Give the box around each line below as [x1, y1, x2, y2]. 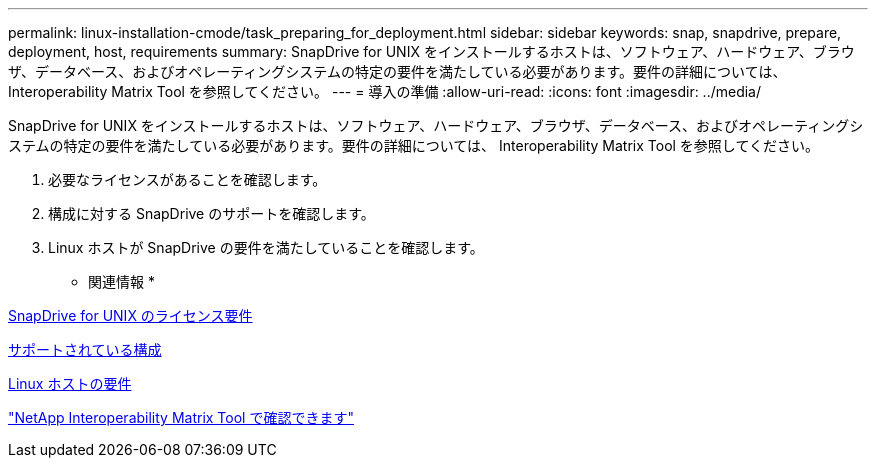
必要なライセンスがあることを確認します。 [48, 171, 327, 188]
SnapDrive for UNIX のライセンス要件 [8, 307, 253, 324]
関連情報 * [88, 273, 155, 290]
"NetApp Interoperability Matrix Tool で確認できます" [8, 409, 354, 426]
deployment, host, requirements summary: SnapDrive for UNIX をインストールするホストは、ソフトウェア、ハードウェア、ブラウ [8, 43, 855, 60]
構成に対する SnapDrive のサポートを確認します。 [48, 205, 375, 222]
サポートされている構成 [8, 341, 162, 358]
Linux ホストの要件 [8, 375, 132, 392]
